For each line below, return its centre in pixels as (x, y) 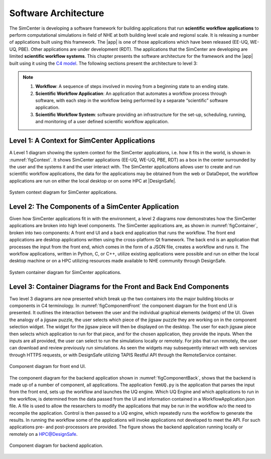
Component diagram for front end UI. (48, 366)
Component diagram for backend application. (56, 445)
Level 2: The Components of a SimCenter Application (94, 206)
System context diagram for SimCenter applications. (63, 192)
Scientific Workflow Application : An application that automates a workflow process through (131, 94)
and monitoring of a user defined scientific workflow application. (102, 122)
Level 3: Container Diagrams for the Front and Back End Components (119, 287)
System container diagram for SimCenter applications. (65, 272)
